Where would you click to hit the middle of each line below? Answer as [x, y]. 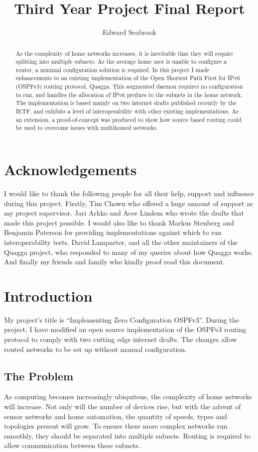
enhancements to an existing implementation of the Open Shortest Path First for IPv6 [128, 78]
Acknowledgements [70, 169]
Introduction [48, 295]
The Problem [39, 376]
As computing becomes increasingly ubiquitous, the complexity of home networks [128, 396]
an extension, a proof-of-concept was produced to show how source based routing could [129, 119]
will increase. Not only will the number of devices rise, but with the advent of [123, 406]
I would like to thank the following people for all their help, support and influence [129, 193]
